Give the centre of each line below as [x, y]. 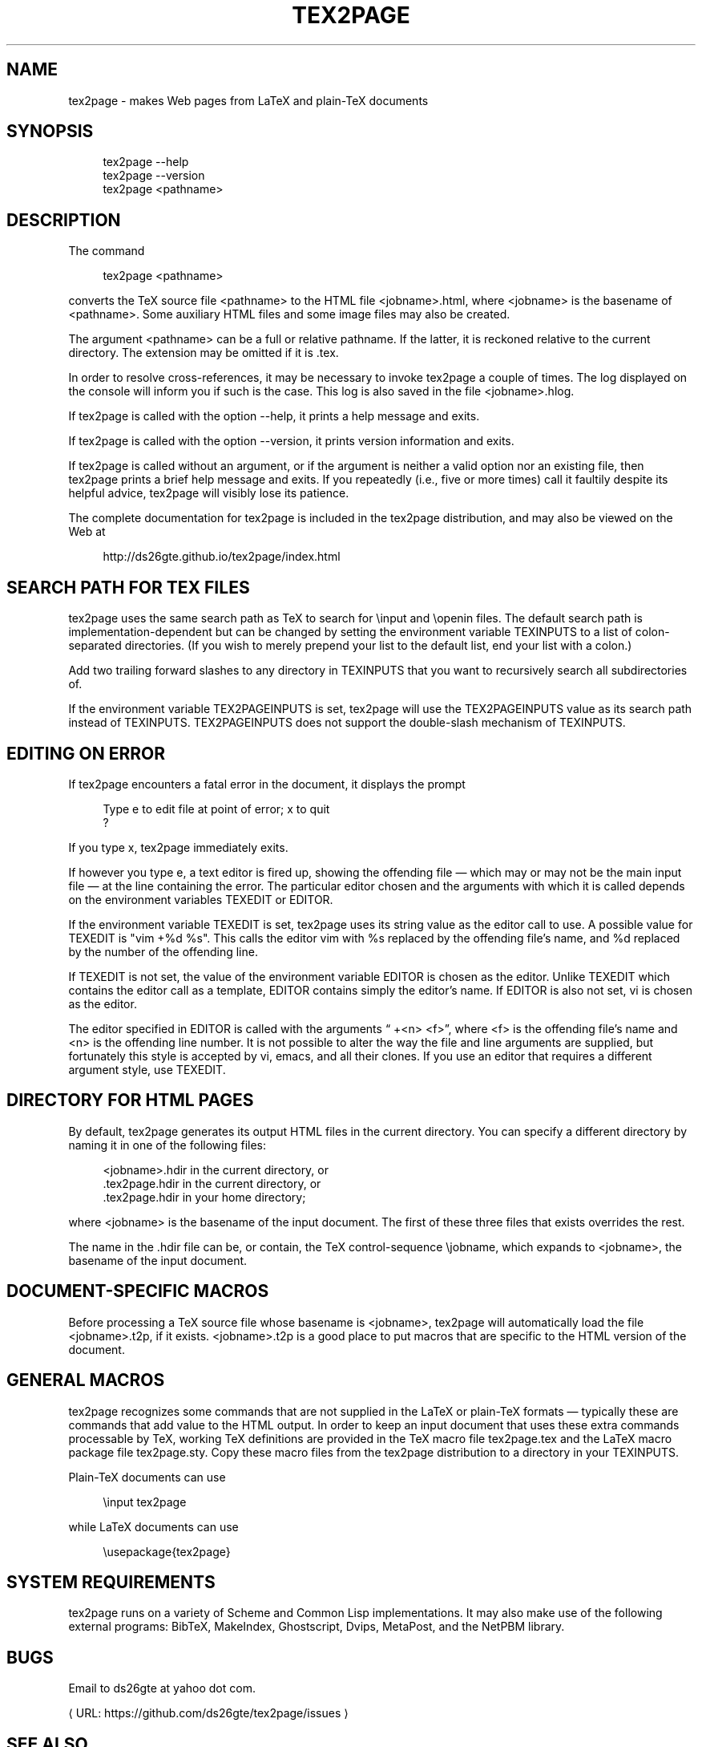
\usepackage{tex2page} [167, 1551]
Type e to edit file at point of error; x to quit [216, 809]
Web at [87, 532]
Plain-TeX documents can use [147, 1477]
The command [107, 251]
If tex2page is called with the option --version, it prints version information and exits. [291, 441]
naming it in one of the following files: [167, 1145]
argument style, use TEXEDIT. [147, 1069]
